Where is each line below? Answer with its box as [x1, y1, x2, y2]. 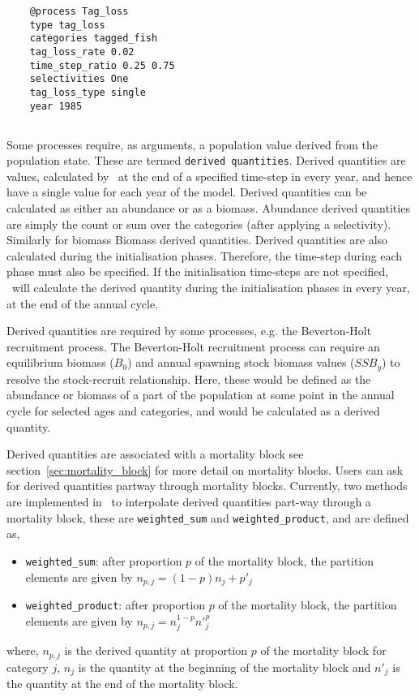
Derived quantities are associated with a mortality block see [6, 445, 304, 463]
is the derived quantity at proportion [64, 642, 247, 659]
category [6, 658, 49, 675]
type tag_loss [29, 19, 105, 31]
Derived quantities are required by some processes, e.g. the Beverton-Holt [6, 322, 372, 339]
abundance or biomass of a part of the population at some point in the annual [6, 386, 395, 403]
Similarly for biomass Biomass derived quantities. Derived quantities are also [6, 231, 388, 248]
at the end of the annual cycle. [6, 295, 159, 312]
